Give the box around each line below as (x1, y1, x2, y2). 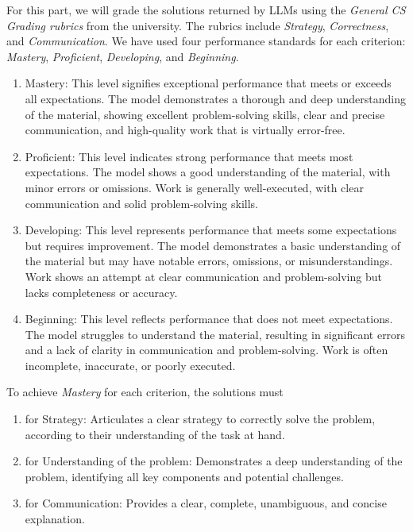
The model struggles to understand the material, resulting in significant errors (25, 326, 406, 342)
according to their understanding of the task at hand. (25, 426, 285, 442)
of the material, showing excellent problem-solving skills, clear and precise (25, 106, 385, 122)
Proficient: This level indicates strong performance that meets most (25, 148, 353, 164)
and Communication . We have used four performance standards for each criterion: (6, 33, 406, 49)
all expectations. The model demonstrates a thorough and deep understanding (25, 90, 406, 106)
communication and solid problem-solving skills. (25, 195, 258, 211)
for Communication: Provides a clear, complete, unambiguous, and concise (25, 495, 387, 511)
